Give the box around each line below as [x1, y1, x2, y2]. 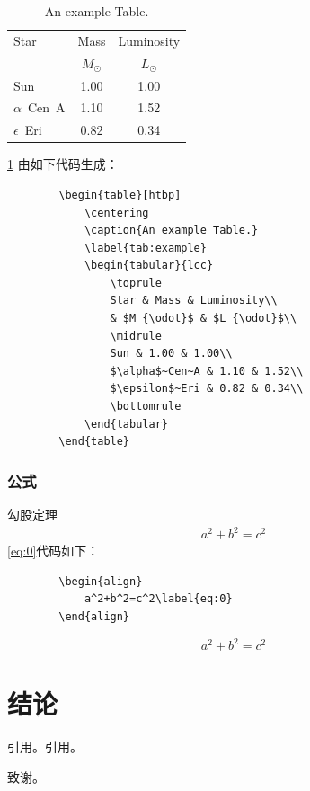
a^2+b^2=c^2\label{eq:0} [84, 592, 233, 606]
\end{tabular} [84, 417, 168, 431]
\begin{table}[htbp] [58, 188, 182, 201]
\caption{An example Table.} [84, 224, 259, 237]
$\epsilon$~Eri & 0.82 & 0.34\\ [110, 382, 304, 395]
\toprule [110, 276, 162, 289]
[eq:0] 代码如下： [7, 541, 100, 560]
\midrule [110, 329, 162, 342]
